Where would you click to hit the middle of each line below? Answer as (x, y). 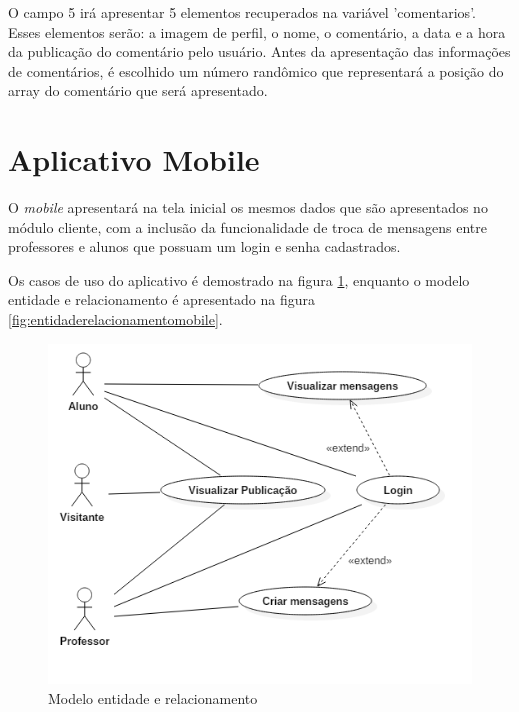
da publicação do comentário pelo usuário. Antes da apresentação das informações (259, 51)
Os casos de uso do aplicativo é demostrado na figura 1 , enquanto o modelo (239, 279)
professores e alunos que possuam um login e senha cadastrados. (204, 246)
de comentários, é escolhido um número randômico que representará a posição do (256, 70)
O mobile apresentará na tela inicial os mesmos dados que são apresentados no (248, 207)
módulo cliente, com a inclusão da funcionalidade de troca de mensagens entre (248, 226)
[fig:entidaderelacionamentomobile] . (115, 319)
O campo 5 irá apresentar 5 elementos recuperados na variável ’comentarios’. (242, 12)
